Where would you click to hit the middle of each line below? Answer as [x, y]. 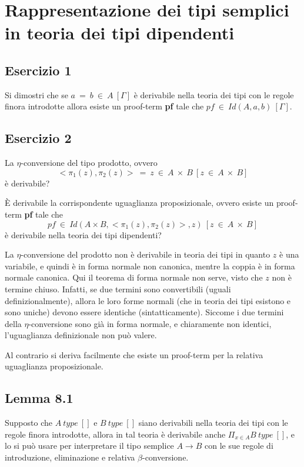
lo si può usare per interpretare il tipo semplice [89, 446]
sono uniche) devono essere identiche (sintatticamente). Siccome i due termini [144, 312]
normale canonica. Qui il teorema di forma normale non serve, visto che [134, 277]
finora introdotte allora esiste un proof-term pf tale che [104, 106]
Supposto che [29, 423]
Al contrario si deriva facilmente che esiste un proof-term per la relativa [134, 354]
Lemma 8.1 [39, 398]
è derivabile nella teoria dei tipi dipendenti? [83, 234]
